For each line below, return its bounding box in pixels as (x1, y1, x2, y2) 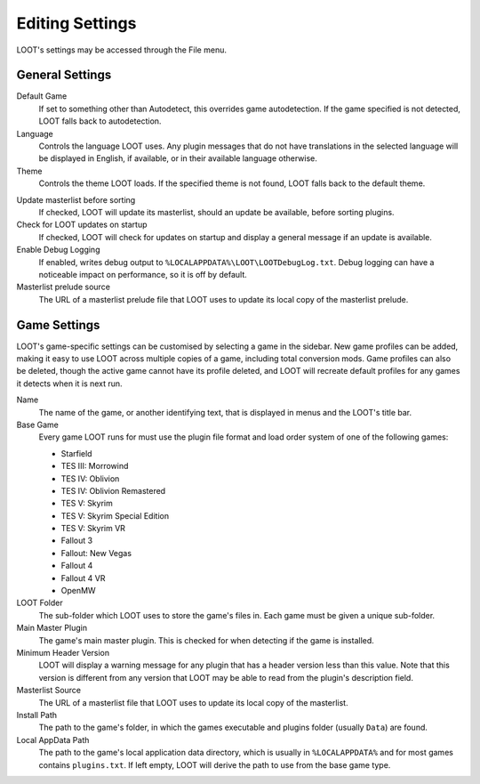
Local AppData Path (16, 734, 90, 745)
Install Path (16, 709, 58, 720)
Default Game (16, 91, 68, 101)
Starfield (60, 448, 92, 458)
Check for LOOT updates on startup (16, 219, 148, 230)
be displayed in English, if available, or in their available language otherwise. (38, 153, 317, 164)
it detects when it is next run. (16, 378, 124, 389)
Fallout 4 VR (60, 572, 106, 583)
